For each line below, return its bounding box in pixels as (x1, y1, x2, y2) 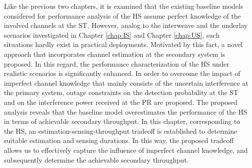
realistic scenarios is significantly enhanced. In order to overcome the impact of (4, 68, 241, 78)
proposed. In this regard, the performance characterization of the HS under (4, 58, 229, 69)
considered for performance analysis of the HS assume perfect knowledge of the (4, 10, 241, 21)
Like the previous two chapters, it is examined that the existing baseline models (4, 1, 243, 11)
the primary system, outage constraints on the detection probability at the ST (4, 87, 239, 97)
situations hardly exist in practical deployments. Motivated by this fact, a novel (4, 39, 243, 49)
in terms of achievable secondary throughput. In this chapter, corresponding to (4, 116, 240, 126)
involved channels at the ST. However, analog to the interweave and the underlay (4, 20, 248, 30)
